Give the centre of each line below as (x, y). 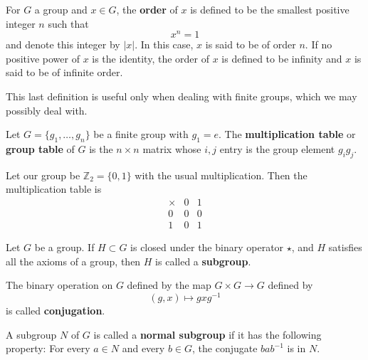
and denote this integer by (63, 44)
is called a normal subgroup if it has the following (207, 334)
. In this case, (164, 44)
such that (68, 23)
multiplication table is (54, 189)
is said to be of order (251, 44)
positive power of (43, 58)
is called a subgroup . (203, 261)
